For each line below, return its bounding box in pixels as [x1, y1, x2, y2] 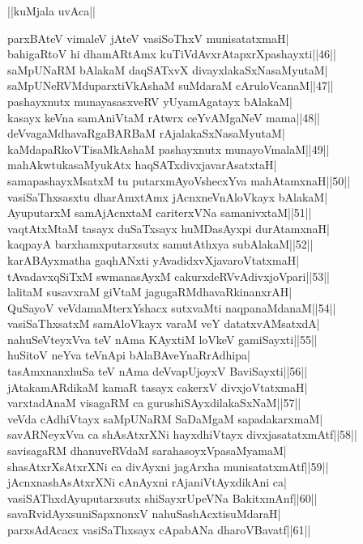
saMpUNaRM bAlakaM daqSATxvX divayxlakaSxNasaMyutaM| [7, 61, 328, 78]
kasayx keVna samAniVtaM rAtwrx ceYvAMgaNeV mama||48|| [7, 108, 321, 125]
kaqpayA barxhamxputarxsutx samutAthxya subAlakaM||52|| [7, 236, 314, 253]
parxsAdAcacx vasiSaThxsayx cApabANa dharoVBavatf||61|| [7, 521, 311, 538]
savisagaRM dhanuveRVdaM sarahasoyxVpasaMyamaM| [7, 442, 287, 459]
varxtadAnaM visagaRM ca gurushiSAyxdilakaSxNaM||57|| [7, 394, 301, 411]
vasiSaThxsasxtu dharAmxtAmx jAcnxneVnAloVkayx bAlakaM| [7, 188, 328, 205]
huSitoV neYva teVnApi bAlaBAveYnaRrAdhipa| [7, 346, 250, 363]
